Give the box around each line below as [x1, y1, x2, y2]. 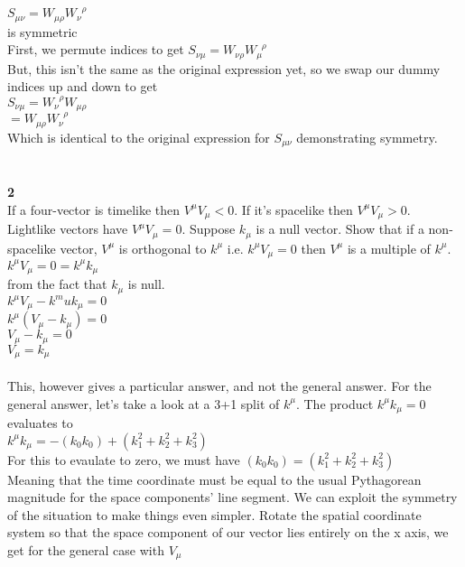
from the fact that [7, 274, 107, 293]
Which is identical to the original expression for [7, 127, 270, 146]
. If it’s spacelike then [234, 200, 353, 218]
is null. [127, 274, 165, 293]
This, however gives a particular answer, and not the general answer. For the [7, 376, 432, 395]
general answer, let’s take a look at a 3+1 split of [7, 394, 280, 413]
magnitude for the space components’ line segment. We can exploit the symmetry [7, 488, 458, 507]
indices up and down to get [7, 77, 158, 96]
